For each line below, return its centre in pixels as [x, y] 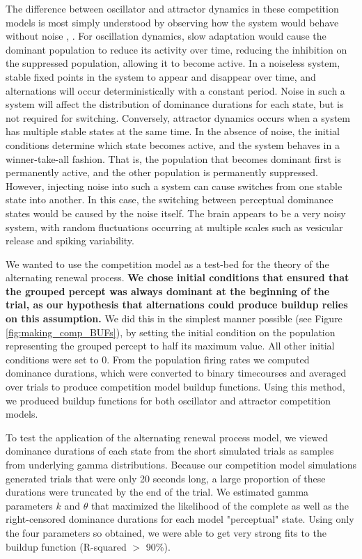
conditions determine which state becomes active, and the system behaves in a [173, 144]
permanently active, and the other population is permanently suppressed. [162, 172]
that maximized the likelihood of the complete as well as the [220, 505]
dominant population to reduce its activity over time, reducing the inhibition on [176, 49]
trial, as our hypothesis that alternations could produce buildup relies [177, 305]
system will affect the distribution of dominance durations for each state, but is [175, 104]
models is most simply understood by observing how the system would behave [172, 22]
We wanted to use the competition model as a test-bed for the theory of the [167, 263]
